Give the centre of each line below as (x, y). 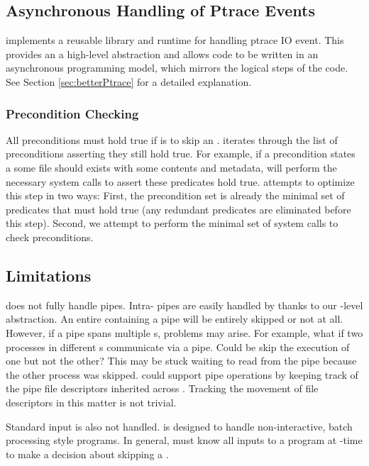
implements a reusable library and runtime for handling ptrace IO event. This (175, 40)
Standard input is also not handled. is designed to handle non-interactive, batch (179, 426)
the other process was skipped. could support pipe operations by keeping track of (182, 374)
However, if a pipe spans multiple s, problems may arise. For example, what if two (184, 332)
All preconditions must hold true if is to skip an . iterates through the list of (172, 139)
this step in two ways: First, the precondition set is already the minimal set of (175, 195)
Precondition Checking (72, 113)
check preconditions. (50, 237)
